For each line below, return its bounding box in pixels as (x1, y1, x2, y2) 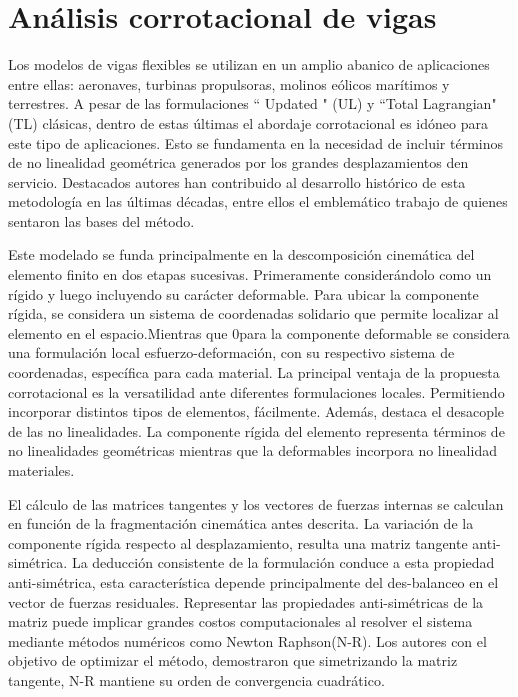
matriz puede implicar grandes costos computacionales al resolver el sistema (8, 611, 473, 632)
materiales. (8, 460, 75, 480)
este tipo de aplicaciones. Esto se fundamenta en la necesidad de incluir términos (8, 132, 503, 153)
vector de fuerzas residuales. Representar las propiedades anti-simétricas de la (8, 591, 484, 612)
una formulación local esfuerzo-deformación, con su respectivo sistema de (8, 342, 455, 363)
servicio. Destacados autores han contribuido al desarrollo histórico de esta (8, 171, 466, 192)
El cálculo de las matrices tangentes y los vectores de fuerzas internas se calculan (8, 493, 504, 514)
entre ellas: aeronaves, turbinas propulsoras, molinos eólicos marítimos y (8, 73, 450, 94)
